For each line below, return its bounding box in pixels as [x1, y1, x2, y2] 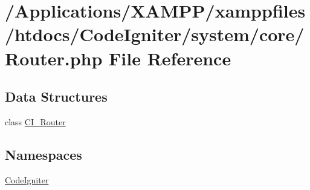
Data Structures [5, 87, 108, 106]
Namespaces [5, 145, 82, 163]
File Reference [109, 45, 231, 70]
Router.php [5, 45, 103, 70]
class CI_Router [5, 115, 66, 128]
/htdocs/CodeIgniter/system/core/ [5, 22, 305, 47]
